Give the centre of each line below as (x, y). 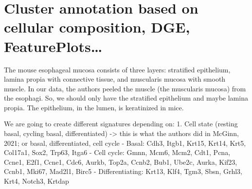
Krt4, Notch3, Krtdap (36, 181)
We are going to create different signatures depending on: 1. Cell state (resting (121, 124)
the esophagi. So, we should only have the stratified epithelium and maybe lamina (126, 98)
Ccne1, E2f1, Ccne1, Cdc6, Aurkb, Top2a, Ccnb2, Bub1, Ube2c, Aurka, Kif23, (121, 162)
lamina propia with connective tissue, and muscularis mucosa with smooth (115, 79)
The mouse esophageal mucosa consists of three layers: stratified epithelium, (117, 69)
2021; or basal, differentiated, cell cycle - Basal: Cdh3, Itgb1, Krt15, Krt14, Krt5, (125, 143)
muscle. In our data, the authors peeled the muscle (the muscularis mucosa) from (125, 88)
